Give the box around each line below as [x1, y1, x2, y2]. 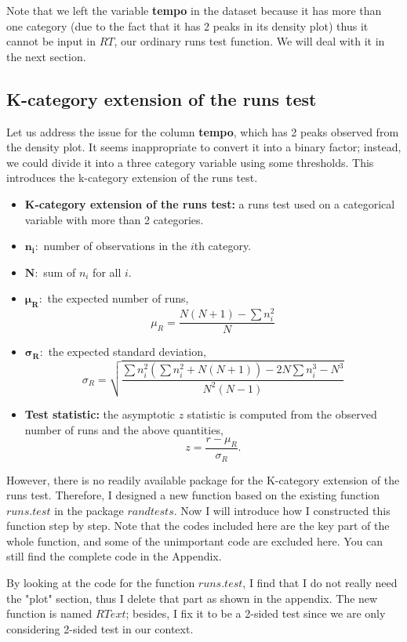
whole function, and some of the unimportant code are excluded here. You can [6, 532, 383, 549]
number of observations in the [43, 238, 187, 254]
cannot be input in [6, 33, 96, 49]
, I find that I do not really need [242, 575, 398, 591]
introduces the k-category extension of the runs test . [6, 169, 258, 186]
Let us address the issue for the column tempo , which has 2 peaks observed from [6, 123, 399, 140]
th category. [194, 238, 252, 254]
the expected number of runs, [47, 290, 189, 306]
